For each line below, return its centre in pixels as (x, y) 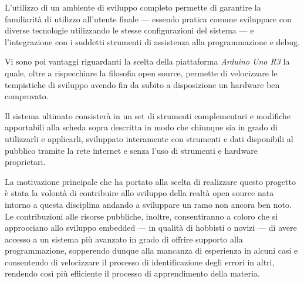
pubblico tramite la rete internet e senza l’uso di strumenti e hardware (131, 150)
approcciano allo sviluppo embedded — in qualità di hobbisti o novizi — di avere (151, 228)
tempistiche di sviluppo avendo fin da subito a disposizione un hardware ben (142, 84)
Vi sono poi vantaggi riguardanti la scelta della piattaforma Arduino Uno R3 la (147, 61)
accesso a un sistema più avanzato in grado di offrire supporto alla (124, 239)
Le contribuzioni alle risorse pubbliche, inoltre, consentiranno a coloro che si (141, 216)
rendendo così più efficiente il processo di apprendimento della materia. (132, 273)
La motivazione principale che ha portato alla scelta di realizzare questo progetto (150, 181)
